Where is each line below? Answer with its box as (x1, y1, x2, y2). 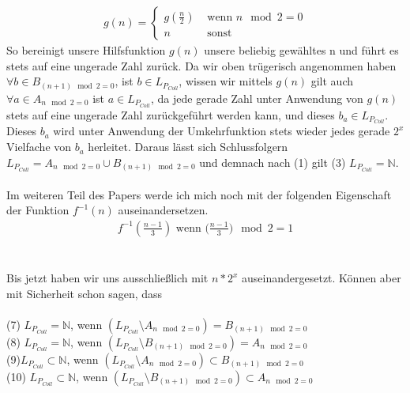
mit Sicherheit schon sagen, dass (6, 285, 163, 301)
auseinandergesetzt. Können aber (242, 270, 401, 286)
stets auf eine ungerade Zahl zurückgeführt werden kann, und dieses (6, 106, 335, 123)
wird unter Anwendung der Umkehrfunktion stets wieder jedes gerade (53, 123, 390, 139)
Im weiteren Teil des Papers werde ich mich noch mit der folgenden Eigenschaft (6, 186, 392, 202)
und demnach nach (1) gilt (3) (199, 153, 346, 170)
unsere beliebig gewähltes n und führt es (204, 42, 399, 59)
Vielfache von (6, 138, 72, 155)
